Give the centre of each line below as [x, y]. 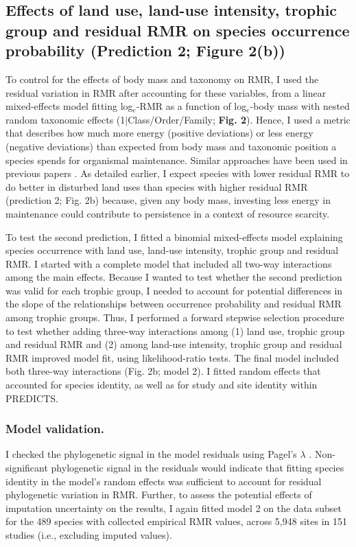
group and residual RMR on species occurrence [178, 30]
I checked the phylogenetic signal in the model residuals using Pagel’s [151, 454]
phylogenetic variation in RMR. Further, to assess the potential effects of [159, 494]
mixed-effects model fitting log [69, 106]
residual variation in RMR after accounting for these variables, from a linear [166, 92]
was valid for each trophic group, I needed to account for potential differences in [174, 290]
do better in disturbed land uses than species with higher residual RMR [157, 186]
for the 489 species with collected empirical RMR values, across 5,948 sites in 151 [176, 521]
